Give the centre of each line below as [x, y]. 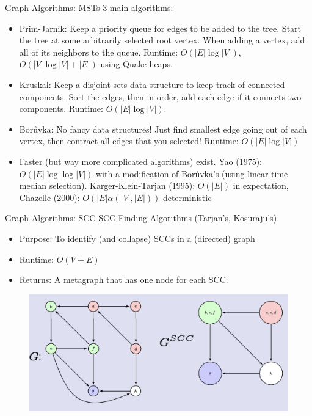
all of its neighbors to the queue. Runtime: [99, 52]
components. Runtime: [61, 108]
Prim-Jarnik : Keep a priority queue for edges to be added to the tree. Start [160, 28]
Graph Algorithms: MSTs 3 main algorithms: [89, 7]
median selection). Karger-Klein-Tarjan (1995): [107, 185]
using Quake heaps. [136, 64]
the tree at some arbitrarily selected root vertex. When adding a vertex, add [162, 40]
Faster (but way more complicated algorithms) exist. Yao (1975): [141, 161]
